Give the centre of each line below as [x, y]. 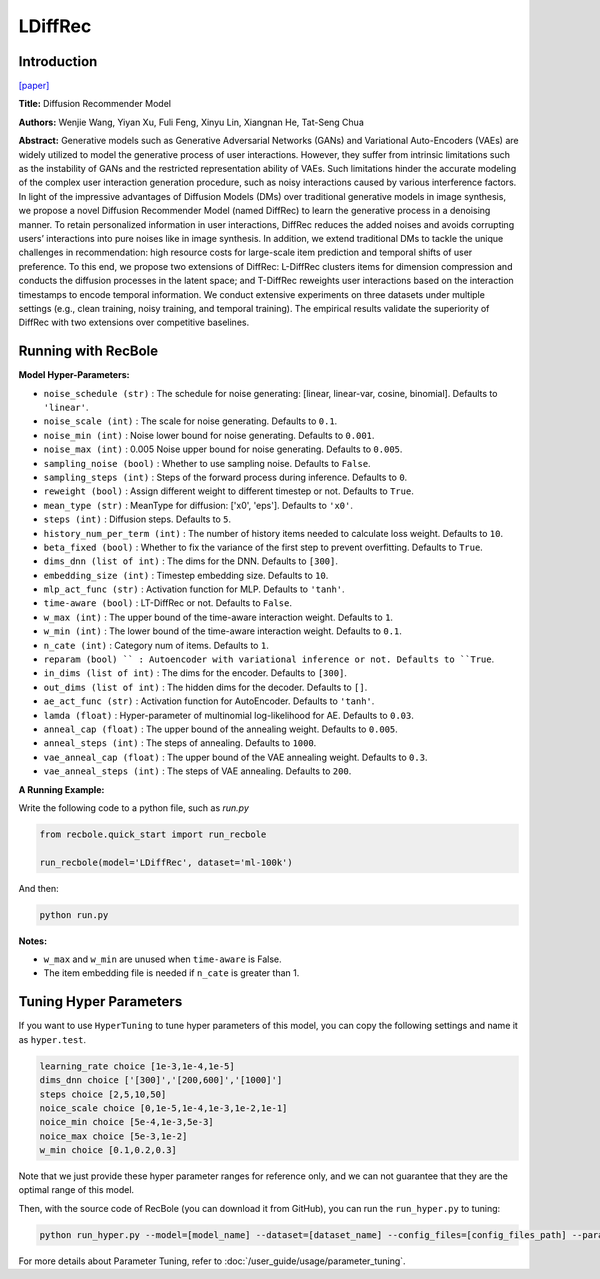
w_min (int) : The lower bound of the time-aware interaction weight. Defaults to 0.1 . [222, 631]
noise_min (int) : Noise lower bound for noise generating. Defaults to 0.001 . [209, 435]
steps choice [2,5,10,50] [103, 1094]
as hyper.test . [52, 1039]
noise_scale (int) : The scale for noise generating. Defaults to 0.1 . [190, 421]
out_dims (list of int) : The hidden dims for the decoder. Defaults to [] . [205, 687]
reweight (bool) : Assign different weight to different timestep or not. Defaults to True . [228, 491]
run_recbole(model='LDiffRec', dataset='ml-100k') [166, 862]
